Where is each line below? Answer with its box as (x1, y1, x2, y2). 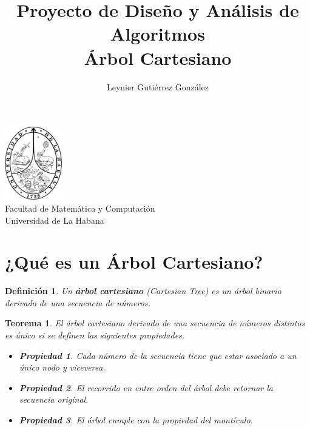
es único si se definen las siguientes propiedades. (5, 329, 185, 341)
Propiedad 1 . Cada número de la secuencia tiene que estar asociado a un (19, 349, 297, 361)
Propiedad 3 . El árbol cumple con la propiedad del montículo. (19, 414, 253, 426)
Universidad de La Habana (5, 213, 104, 226)
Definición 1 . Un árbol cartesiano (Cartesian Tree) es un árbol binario (5, 284, 281, 297)
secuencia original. (19, 393, 89, 406)
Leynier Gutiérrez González (106, 80, 209, 93)
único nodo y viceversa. (19, 361, 106, 374)
